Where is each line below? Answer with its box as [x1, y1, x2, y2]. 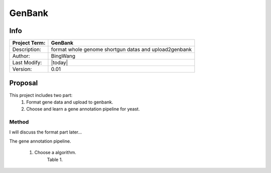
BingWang [51, 52, 75, 59]
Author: [12, 52, 30, 59]
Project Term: [12, 39, 46, 46]
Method [9, 118, 29, 125]
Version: [12, 65, 32, 72]
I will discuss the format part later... [9, 129, 82, 135]
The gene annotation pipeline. [9, 138, 71, 144]
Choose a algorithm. [34, 149, 76, 155]
